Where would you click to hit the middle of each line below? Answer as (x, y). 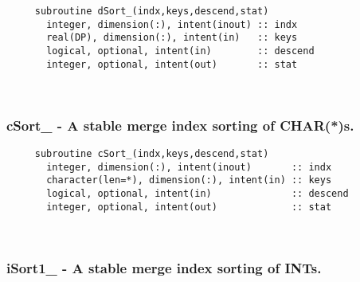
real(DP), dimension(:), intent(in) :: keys (172, 38)
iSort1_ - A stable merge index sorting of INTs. (164, 267)
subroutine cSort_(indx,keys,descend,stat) (152, 154)
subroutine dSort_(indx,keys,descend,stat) (152, 11)
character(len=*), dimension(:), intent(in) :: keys (189, 180)
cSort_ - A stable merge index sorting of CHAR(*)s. (180, 125)
